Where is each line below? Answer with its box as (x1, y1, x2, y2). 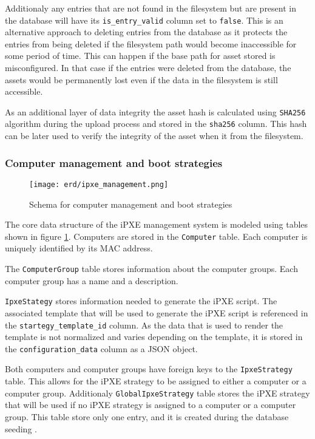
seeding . (5, 422, 37, 435)
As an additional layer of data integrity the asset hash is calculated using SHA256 (5, 105, 306, 118)
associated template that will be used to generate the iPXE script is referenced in (5, 306, 308, 319)
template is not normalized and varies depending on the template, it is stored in (5, 330, 303, 343)
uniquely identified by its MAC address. (5, 242, 153, 254)
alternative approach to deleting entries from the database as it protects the (5, 26, 288, 38)
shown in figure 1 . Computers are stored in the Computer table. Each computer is (5, 230, 308, 242)
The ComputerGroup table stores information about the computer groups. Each (5, 262, 298, 275)
